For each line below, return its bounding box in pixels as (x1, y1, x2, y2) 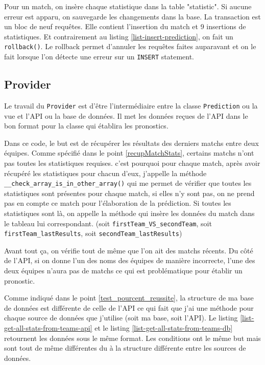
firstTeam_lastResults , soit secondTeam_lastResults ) (4, 228, 182, 239)
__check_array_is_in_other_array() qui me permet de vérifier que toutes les (4, 178, 252, 188)
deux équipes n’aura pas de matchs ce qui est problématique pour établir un (4, 265, 243, 276)
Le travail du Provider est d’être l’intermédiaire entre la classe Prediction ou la (4, 100, 258, 111)
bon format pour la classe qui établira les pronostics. (4, 120, 168, 131)
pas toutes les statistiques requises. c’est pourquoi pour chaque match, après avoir (4, 157, 260, 168)
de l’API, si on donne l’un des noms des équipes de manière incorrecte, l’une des (4, 255, 255, 266)
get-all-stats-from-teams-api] (4, 323, 92, 333)
